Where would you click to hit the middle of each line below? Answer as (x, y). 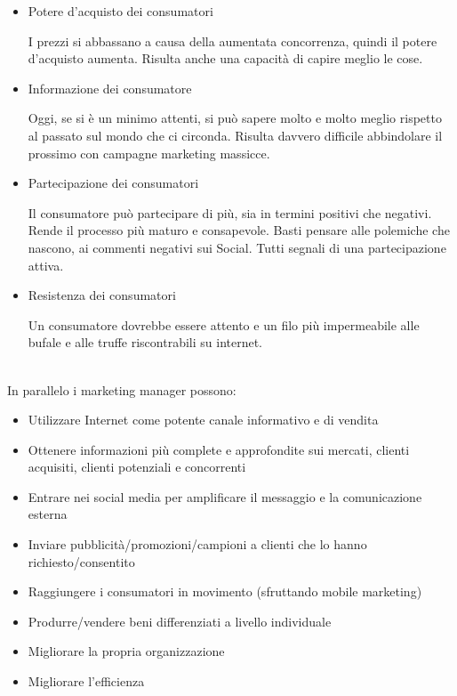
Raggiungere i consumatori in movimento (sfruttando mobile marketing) (225, 591)
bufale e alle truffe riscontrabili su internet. (145, 342)
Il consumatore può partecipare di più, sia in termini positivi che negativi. (230, 212)
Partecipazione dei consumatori (113, 183)
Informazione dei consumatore (110, 88)
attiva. (46, 265)
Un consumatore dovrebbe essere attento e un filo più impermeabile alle (224, 324)
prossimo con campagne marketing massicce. (149, 153)
